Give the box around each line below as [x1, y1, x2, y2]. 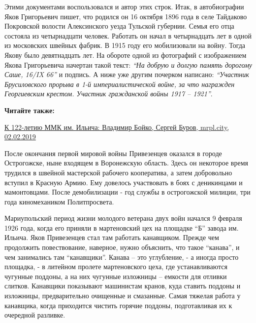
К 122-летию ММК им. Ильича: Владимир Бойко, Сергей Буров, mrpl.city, [4, 121, 229, 132]
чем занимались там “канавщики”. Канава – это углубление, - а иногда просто [4, 251, 239, 262]
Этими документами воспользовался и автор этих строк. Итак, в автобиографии [4, 1, 244, 11]
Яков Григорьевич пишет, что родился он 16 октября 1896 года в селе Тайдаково [4, 11, 247, 21]
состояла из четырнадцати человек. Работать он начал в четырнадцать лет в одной [4, 30, 252, 40]
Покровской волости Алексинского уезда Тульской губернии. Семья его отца [4, 21, 234, 31]
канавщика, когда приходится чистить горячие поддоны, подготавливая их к [4, 300, 232, 310]
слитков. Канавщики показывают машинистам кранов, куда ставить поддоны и [4, 281, 241, 291]
